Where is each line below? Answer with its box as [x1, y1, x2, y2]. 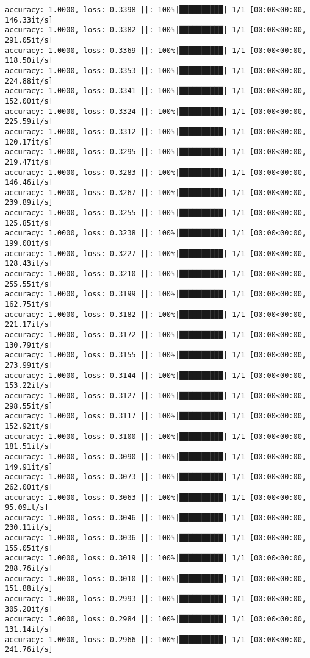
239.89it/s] [5, 198, 53, 207]
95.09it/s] [5, 503, 49, 512]
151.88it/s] [5, 584, 53, 593]
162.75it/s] [5, 300, 53, 309]
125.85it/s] [5, 218, 53, 227]
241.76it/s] [5, 645, 53, 654]
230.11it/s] [5, 523, 53, 532]
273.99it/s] [5, 360, 53, 370]
